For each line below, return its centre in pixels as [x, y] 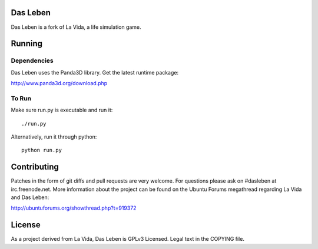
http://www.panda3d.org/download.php [59, 83]
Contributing [35, 167]
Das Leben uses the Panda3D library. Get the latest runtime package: [95, 72]
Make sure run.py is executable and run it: [62, 110]
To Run [21, 98]
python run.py [42, 150]
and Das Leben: [30, 197]
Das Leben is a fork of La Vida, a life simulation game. [76, 27]
